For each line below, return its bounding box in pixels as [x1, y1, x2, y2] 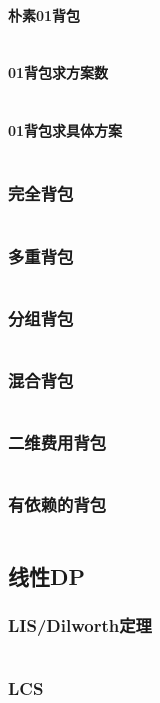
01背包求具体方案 [8, 120, 123, 141]
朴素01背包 [8, 4, 81, 25]
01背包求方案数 [8, 62, 109, 83]
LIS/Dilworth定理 [8, 613, 152, 638]
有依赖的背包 [8, 492, 107, 517]
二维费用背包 [8, 430, 107, 455]
